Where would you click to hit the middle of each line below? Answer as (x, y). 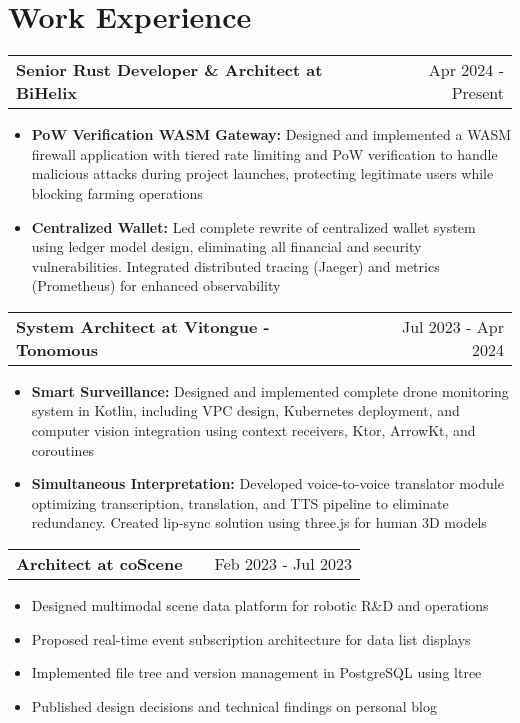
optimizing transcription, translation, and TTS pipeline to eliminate (240, 502)
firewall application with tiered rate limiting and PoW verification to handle (264, 153)
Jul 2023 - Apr (452, 326)
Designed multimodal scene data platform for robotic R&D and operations (260, 605)
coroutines (63, 449)
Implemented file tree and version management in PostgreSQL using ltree (256, 672)
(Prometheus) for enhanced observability (156, 285)
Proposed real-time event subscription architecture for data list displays (251, 638)
